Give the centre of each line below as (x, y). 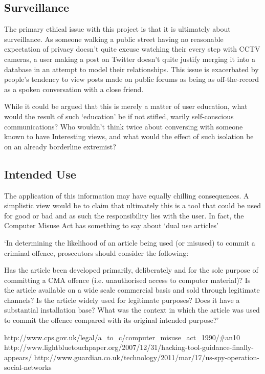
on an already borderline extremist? (60, 146)
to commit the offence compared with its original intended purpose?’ (112, 320)
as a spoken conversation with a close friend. (74, 89)
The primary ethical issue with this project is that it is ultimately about (117, 29)
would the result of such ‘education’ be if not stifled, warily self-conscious (119, 116)
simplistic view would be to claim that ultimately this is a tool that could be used (133, 205)
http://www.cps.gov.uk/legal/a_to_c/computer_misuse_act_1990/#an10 (122, 337)
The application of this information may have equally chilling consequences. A (127, 195)
